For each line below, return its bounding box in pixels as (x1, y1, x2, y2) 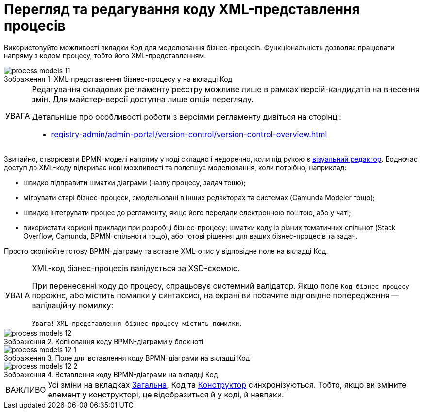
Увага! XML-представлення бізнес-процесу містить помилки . (32, 317, 242, 327)
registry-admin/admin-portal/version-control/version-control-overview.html (51, 129, 327, 139)
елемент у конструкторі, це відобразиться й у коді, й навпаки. (48, 389, 284, 399)
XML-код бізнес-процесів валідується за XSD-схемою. (32, 263, 240, 273)
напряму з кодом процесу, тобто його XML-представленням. (4, 51, 206, 60)
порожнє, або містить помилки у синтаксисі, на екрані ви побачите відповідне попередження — (32, 290, 399, 300)
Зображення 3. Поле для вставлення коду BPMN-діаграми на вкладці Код (4, 353, 250, 362)
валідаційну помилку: (32, 300, 114, 310)
